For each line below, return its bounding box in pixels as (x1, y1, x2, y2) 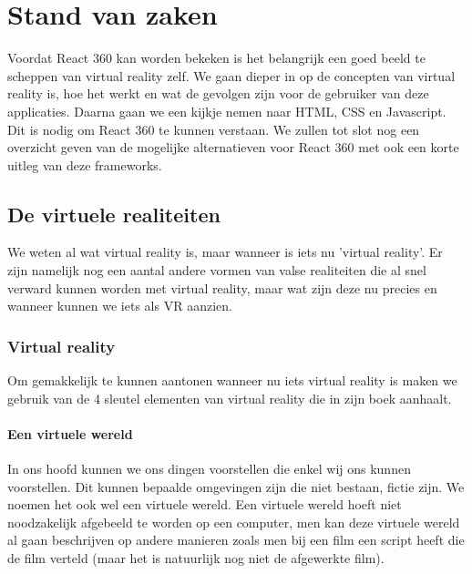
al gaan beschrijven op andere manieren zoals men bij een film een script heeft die (7, 530, 465, 549)
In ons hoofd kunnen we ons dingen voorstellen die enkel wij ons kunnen (7, 459, 411, 478)
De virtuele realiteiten (7, 200, 221, 228)
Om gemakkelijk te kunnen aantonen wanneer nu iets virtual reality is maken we (7, 371, 457, 390)
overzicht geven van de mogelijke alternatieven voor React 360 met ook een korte (7, 138, 459, 157)
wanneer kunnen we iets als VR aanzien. (7, 296, 232, 315)
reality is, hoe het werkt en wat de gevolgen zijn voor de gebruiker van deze (7, 84, 429, 103)
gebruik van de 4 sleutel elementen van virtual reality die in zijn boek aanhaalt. (7, 388, 452, 407)
